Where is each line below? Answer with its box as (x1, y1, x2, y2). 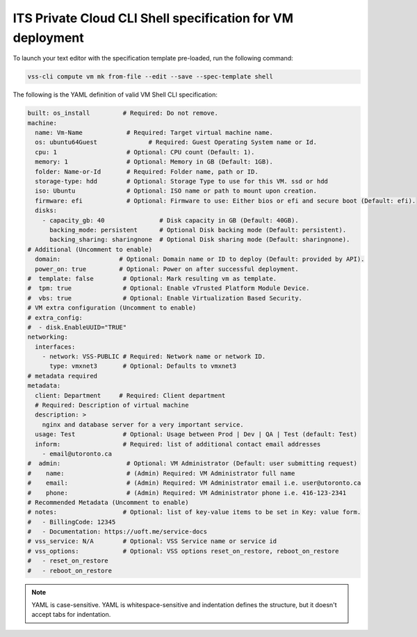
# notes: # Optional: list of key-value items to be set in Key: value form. (27, 508, 361, 516)
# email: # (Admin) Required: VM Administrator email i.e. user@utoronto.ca (27, 479, 361, 487)
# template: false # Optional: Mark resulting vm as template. (27, 275, 277, 282)
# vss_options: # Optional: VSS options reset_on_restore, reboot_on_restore (27, 547, 340, 555)
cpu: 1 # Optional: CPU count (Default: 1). (35, 148, 255, 156)
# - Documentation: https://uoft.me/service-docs (27, 528, 208, 535)
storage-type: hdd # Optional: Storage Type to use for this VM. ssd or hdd (35, 177, 328, 186)
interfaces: (35, 343, 76, 350)
